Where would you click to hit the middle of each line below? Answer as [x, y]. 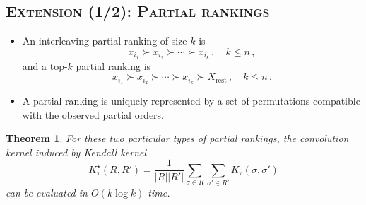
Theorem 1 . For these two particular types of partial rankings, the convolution [177, 138]
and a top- [45, 65]
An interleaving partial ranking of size [105, 41]
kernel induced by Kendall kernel [76, 152]
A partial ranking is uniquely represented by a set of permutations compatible [191, 101]
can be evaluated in [47, 193]
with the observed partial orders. [93, 114]
